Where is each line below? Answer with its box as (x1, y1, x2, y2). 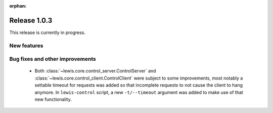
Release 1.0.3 (9, 16, 53, 25)
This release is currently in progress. (9, 29, 86, 35)
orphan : (9, 3, 27, 9)
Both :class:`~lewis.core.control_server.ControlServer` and (34, 68, 156, 74)
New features (9, 42, 43, 49)
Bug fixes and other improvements (9, 56, 96, 63)
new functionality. (34, 96, 72, 102)
